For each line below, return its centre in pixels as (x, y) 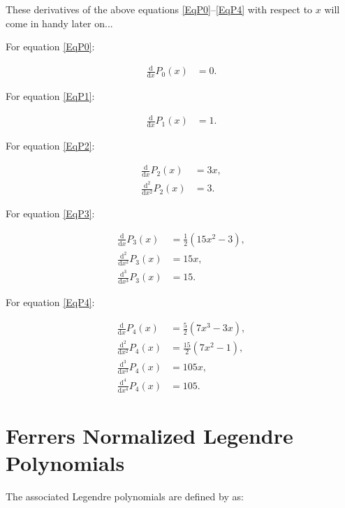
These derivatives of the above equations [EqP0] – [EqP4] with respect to (159, 9)
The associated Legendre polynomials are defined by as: (125, 496)
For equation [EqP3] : (50, 213)
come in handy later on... (59, 23)
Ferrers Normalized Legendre (149, 435)
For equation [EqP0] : (50, 46)
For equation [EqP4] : (50, 302)
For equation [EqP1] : (50, 96)
